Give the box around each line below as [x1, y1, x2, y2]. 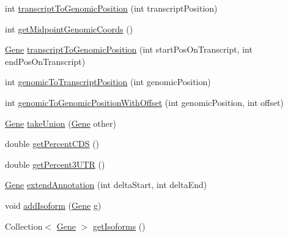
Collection [5, 219, 43, 232]
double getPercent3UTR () [5, 157, 105, 170]
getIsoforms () [93, 219, 146, 232]
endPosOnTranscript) [5, 55, 86, 67]
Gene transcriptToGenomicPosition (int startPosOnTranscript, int [5, 43, 253, 56]
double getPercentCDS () [5, 137, 100, 150]
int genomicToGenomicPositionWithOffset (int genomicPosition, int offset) [5, 96, 284, 108]
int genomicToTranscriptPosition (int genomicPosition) [5, 75, 211, 88]
